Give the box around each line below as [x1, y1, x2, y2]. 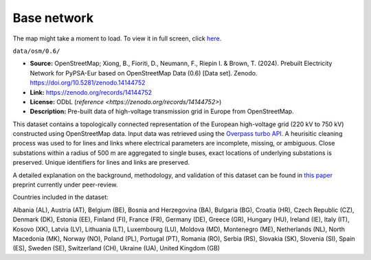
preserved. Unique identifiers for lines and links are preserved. [12, 158, 190, 167]
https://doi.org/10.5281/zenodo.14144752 [30, 79, 146, 87]
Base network [12, 10, 94, 25]
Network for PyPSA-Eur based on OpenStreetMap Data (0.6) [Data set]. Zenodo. [30, 69, 258, 77]
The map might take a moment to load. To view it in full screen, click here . [12, 34, 222, 43]
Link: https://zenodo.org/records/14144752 [30, 88, 153, 96]
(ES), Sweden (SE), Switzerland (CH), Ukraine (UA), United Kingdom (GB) [12, 244, 220, 252]
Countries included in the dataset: [12, 193, 109, 202]
